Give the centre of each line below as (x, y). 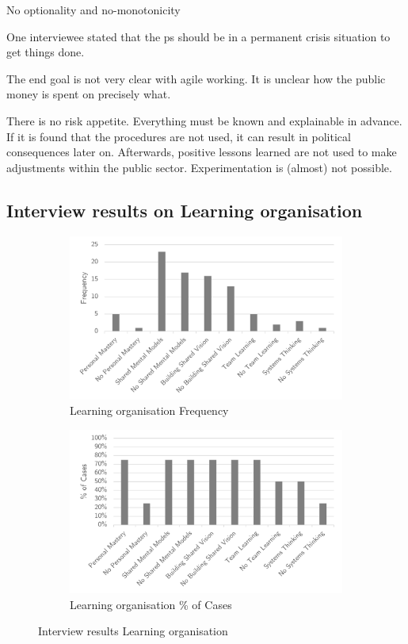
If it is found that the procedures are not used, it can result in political (179, 136)
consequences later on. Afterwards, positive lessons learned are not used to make (202, 152)
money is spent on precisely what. (89, 94)
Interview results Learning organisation (133, 631)
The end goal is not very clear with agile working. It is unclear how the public (196, 78)
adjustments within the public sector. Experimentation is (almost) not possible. (199, 167)
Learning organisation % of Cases (151, 604)
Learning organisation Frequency (149, 410)
